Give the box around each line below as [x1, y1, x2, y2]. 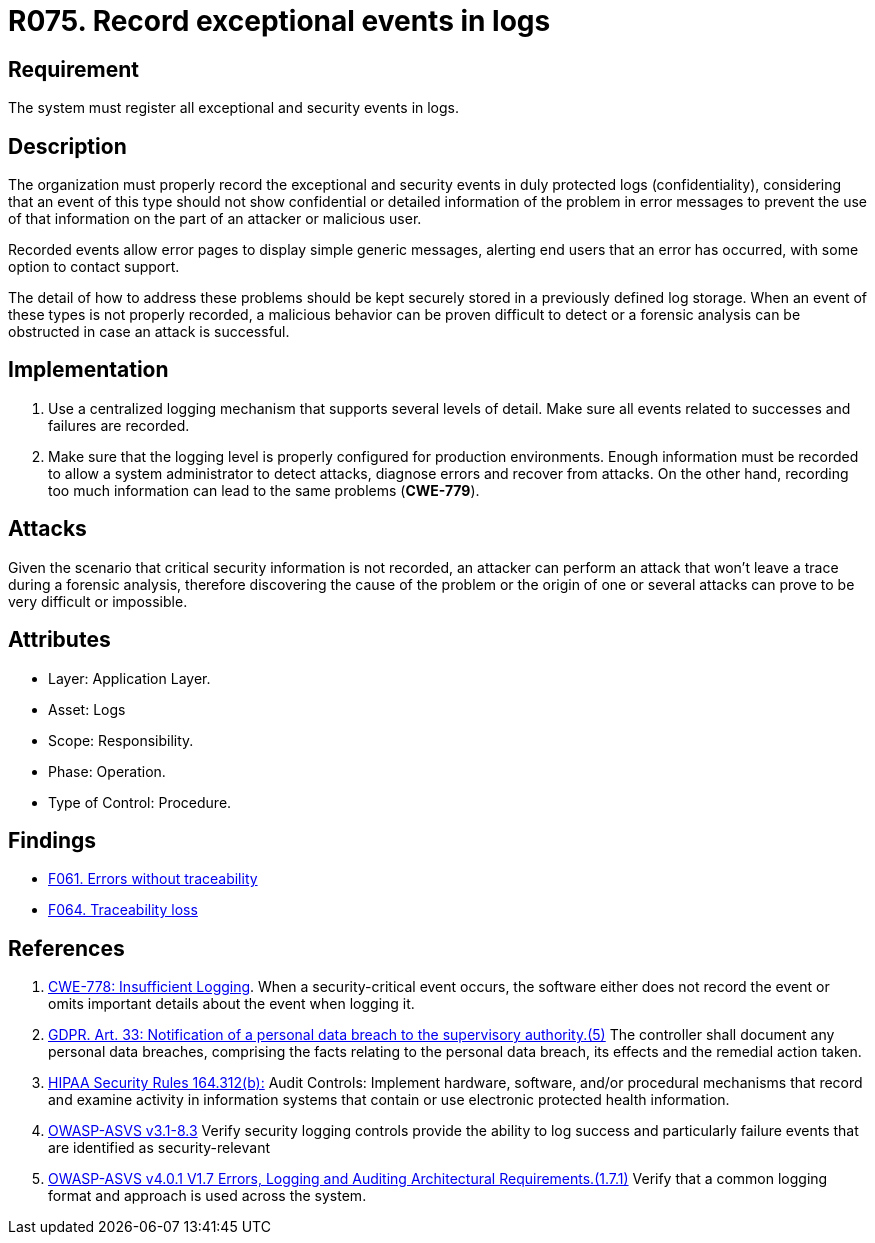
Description [8, 133, 127, 159]
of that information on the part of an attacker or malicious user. [8, 210, 422, 228]
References [8, 935, 125, 961]
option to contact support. [8, 258, 180, 276]
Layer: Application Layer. [48, 669, 211, 687]
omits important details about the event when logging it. [48, 995, 415, 1013]
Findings [8, 827, 97, 853]
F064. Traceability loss [48, 901, 198, 919]
